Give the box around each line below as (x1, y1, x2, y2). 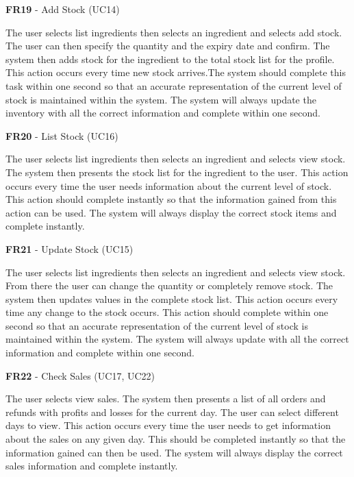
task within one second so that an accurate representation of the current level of (5, 78, 342, 93)
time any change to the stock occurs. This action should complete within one (5, 305, 329, 319)
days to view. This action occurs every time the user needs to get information (5, 418, 331, 432)
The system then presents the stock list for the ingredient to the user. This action (5, 164, 349, 179)
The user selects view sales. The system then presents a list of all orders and (5, 391, 326, 406)
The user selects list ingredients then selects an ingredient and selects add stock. (5, 25, 342, 39)
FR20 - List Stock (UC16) (5, 128, 118, 143)
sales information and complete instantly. (5, 458, 178, 473)
